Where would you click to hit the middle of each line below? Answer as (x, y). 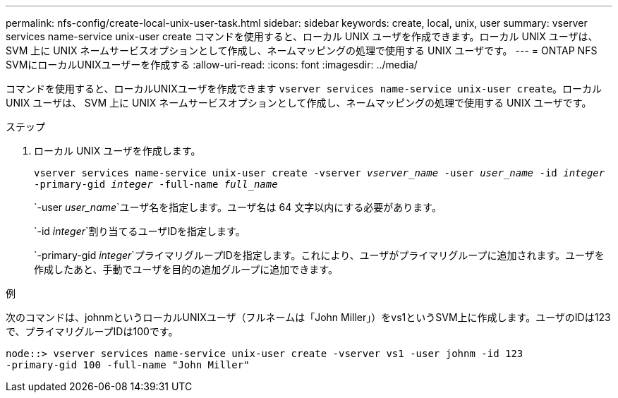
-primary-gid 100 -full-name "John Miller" (128, 365)
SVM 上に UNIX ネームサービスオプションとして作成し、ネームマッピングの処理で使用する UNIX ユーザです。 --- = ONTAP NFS (302, 50)
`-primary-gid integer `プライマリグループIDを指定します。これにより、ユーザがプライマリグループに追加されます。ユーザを (319, 255)
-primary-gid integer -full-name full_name (156, 184)
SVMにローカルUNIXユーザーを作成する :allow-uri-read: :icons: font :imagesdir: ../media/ (212, 65)
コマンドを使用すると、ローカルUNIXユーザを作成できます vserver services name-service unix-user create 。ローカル (304, 89)
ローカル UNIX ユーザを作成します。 (117, 151)
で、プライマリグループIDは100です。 (92, 331)
